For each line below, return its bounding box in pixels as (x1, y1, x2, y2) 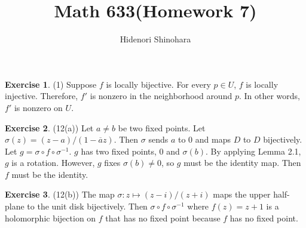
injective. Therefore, (5, 90, 78, 102)
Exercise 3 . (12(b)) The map (5, 188, 115, 201)
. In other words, (238, 90, 300, 102)
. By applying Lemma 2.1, (205, 144, 301, 157)
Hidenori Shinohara (120, 33, 191, 45)
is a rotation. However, (11, 156, 95, 169)
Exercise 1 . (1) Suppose (5, 78, 97, 90)
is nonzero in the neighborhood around (90, 90, 232, 102)
